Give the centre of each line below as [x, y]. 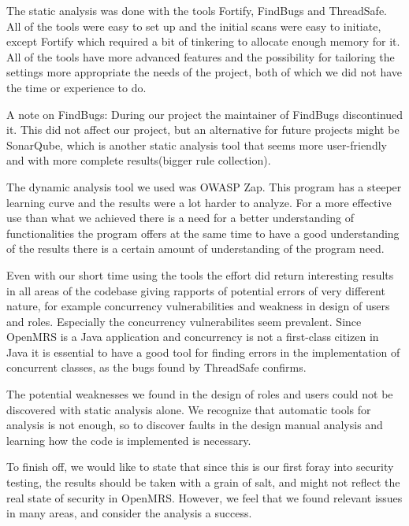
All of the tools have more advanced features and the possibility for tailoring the [201, 56]
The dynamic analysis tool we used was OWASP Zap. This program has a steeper [204, 186]
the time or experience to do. [76, 87]
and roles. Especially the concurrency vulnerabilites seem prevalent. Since [184, 321]
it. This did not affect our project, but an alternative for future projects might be [203, 130]
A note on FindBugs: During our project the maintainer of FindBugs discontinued [205, 114]
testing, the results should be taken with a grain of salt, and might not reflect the [203, 482]
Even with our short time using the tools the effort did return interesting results [200, 274]
